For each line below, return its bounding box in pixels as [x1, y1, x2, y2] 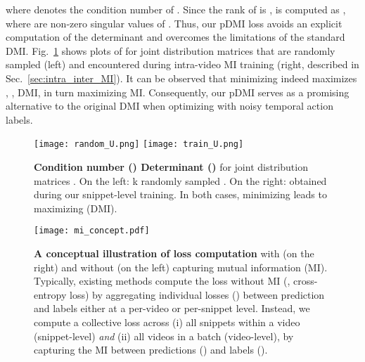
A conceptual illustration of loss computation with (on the [34, 246, 314, 261]
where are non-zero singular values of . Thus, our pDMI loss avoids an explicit [6, 15, 342, 30]
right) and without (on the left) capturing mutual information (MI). [34, 259, 328, 274]
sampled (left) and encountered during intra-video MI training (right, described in [6, 57, 359, 72]
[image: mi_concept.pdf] [34, 226, 150, 236]
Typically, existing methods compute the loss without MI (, [34, 273, 290, 288]
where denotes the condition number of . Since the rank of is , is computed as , [6, 2, 346, 16]
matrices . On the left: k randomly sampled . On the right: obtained [34, 173, 327, 188]
